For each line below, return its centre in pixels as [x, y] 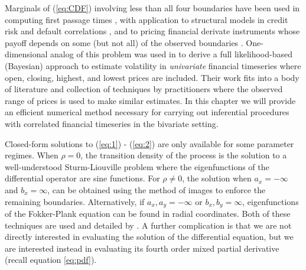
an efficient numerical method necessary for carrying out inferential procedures [147, 112]
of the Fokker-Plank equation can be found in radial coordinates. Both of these [148, 213]
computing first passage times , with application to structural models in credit [147, 19]
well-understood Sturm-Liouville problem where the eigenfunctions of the [137, 166]
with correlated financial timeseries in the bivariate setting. [112, 123]
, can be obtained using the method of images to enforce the [157, 189]
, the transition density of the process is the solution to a [184, 155]
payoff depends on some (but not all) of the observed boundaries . [124, 42]
